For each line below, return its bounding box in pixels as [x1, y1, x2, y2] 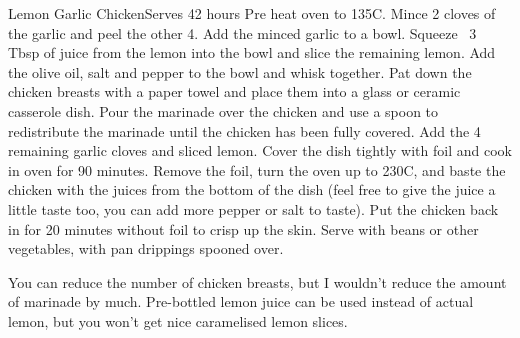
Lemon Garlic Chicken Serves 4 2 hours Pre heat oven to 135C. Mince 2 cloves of [8, 3, 496, 23]
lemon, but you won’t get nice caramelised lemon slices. [8, 310, 348, 331]
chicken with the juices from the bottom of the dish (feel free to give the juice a [8, 179, 496, 200]
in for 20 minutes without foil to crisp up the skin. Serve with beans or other [8, 218, 479, 239]
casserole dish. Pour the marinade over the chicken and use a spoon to [8, 100, 439, 121]
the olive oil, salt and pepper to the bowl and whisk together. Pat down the [8, 61, 472, 82]
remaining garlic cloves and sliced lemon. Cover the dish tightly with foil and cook [8, 140, 512, 161]
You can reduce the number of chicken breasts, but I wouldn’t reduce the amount [8, 271, 507, 292]
